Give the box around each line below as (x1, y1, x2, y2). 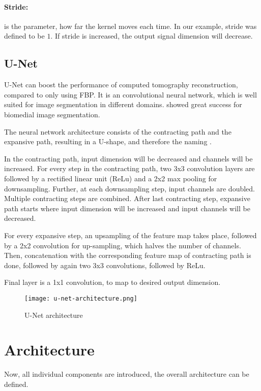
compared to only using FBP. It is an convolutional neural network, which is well (4, 89, 257, 100)
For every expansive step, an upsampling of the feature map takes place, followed (4, 230, 257, 240)
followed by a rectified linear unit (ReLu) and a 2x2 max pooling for (4, 173, 217, 183)
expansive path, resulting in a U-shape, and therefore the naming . (4, 136, 212, 147)
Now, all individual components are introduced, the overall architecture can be (4, 369, 249, 379)
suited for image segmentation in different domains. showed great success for (4, 99, 242, 110)
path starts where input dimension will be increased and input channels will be (4, 203, 250, 213)
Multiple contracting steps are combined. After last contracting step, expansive (4, 193, 250, 204)
